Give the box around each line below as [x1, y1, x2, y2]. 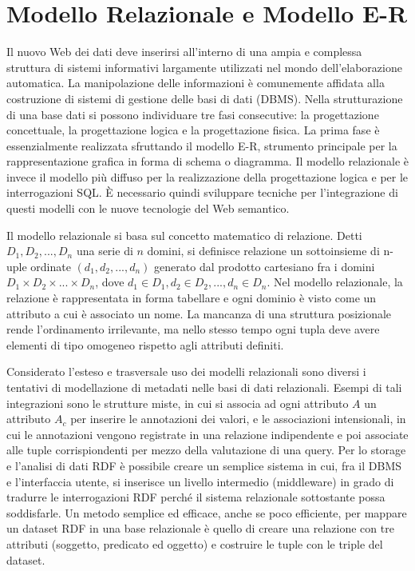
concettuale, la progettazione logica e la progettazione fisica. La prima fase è [6, 122, 380, 138]
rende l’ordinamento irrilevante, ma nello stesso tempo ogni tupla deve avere [6, 321, 380, 337]
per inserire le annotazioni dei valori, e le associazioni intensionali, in [70, 410, 406, 427]
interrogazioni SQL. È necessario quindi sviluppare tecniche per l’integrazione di [6, 184, 398, 201]
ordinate [30, 258, 71, 274]
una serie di [76, 242, 133, 259]
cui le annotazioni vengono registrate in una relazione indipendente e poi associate [6, 425, 409, 442]
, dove [95, 274, 125, 290]
